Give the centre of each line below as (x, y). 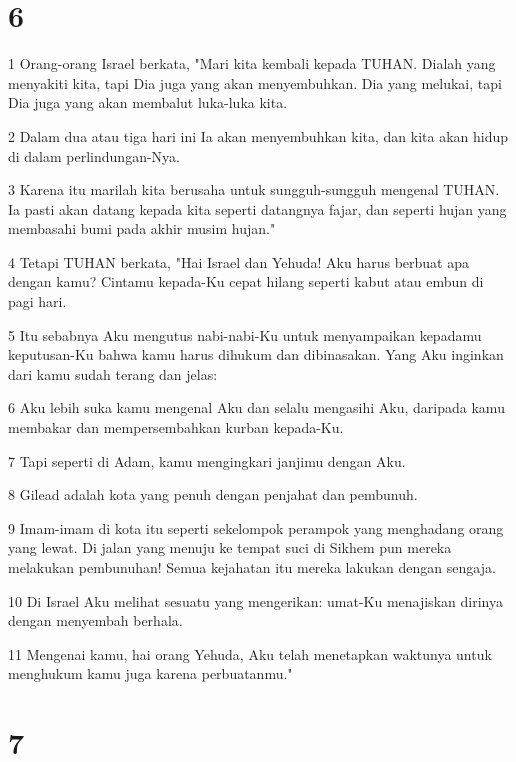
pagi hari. (37, 301)
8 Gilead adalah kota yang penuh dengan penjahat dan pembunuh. (213, 494)
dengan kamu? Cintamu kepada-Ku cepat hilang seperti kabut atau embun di (246, 281)
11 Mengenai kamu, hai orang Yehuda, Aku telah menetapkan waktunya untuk (250, 653)
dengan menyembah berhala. (95, 620)
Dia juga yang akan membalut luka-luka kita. (148, 102)
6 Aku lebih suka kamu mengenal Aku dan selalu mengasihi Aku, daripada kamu (256, 407)
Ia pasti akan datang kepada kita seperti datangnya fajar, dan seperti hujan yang (257, 208)
